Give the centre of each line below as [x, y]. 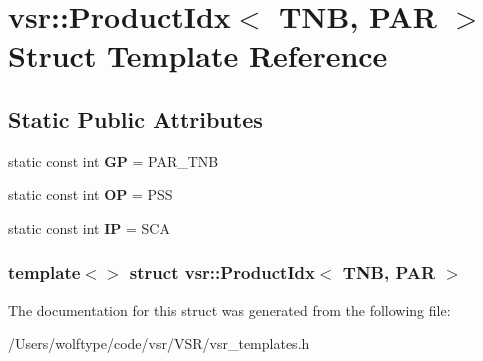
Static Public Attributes [135, 118]
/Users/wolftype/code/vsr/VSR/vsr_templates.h [159, 343]
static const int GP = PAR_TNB [113, 160]
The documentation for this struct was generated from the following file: [229, 309]
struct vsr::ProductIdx [222, 272]
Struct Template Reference [198, 55]
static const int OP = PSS [90, 194]
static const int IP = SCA [89, 227]
